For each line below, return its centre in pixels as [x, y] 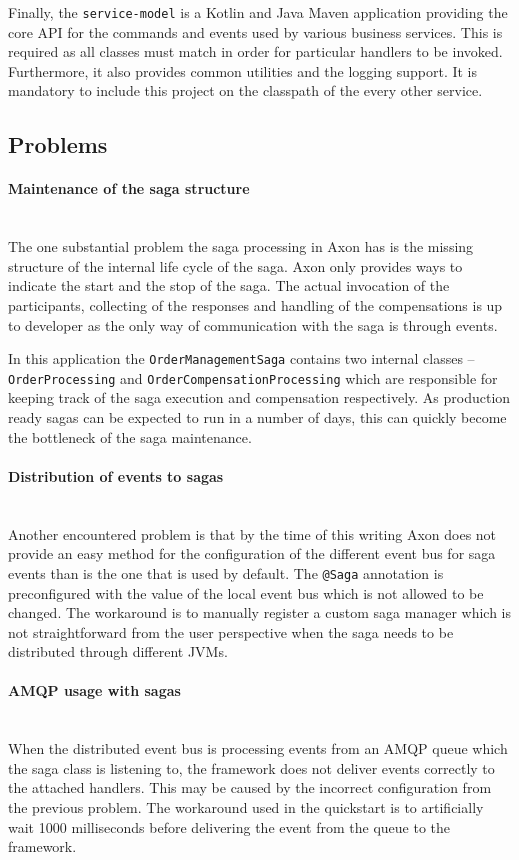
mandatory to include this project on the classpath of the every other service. [245, 90]
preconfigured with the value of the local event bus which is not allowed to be [246, 592]
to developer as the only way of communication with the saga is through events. [253, 324]
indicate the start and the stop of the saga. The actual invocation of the [229, 285]
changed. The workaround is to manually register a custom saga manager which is [259, 612]
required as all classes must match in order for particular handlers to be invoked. [255, 51]
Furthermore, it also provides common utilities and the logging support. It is [243, 70]
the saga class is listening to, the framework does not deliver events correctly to [251, 767]
